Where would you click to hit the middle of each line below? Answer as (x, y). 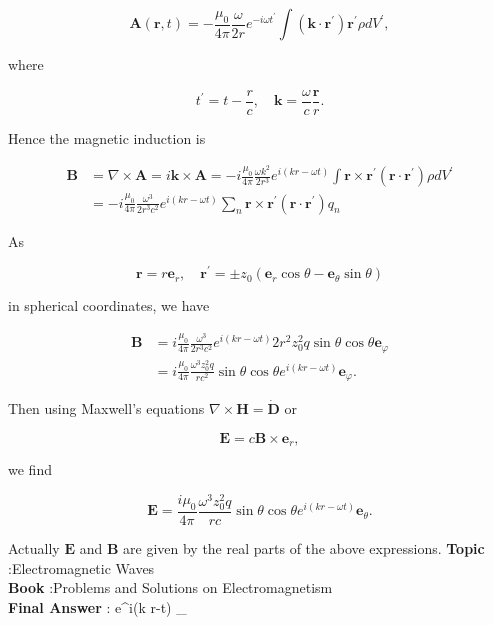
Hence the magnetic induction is (107, 137)
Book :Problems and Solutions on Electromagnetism (170, 587)
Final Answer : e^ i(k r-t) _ (97, 606)
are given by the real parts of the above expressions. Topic (304, 547)
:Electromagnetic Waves (81, 567)
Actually (34, 547)
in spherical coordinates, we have (109, 305)
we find (30, 469)
